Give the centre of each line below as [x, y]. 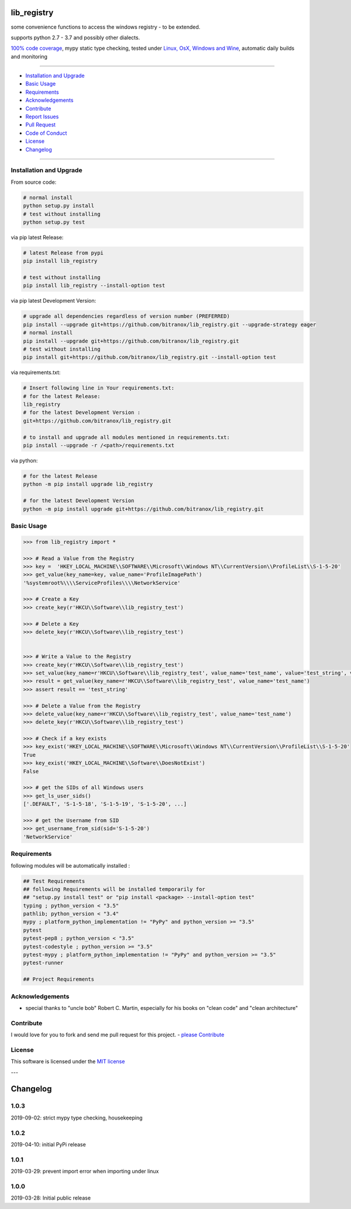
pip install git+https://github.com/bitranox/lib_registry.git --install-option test [149, 357]
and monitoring [29, 56]
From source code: [34, 182]
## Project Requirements [59, 979]
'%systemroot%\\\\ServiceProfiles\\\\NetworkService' [102, 583]
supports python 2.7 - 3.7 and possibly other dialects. [75, 37]
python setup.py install [59, 206]
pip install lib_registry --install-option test [94, 286]
